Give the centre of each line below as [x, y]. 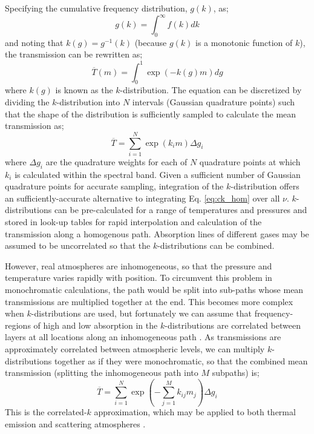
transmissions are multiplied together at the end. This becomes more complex [149, 301]
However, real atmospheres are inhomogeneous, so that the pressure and [139, 265]
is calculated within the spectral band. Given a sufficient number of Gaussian [158, 174]
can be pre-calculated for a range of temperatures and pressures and [181, 210]
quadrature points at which [250, 161]
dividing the [27, 101]
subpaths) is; [236, 373]
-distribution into [88, 101]
